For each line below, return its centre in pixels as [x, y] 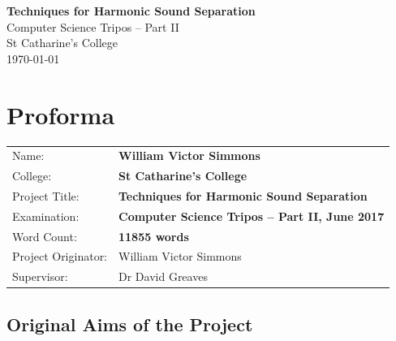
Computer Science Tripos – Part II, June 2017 [252, 216]
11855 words [154, 236]
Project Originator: [60, 256]
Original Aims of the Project [130, 324]
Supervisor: [40, 276]
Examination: [46, 216]
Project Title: [46, 195]
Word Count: [45, 236]
